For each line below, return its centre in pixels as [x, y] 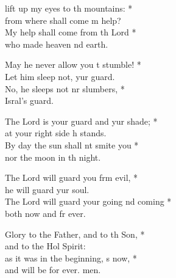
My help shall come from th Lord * [71, 32]
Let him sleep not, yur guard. [60, 76]
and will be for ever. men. [53, 270]
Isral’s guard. [29, 101]
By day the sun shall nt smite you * [72, 144]
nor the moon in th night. [53, 157]
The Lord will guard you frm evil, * [72, 177]
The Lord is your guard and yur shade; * [81, 121]
